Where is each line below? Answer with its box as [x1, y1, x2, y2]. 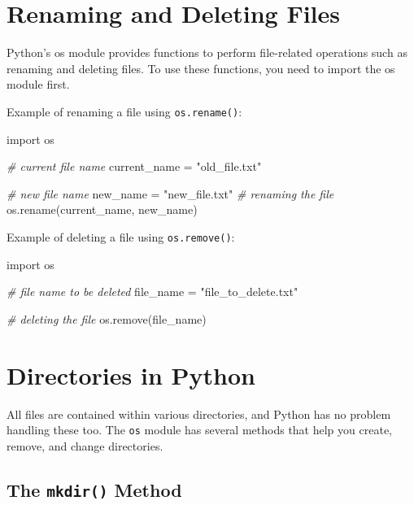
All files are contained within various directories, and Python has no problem [7, 405, 391, 422]
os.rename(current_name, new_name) [7, 201, 198, 218]
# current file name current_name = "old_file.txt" [7, 158, 262, 175]
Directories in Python [7, 358, 255, 391]
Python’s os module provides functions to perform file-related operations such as [7, 44, 407, 61]
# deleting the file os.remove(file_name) [7, 310, 207, 327]
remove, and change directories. [7, 437, 163, 454]
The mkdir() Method [7, 477, 182, 502]
